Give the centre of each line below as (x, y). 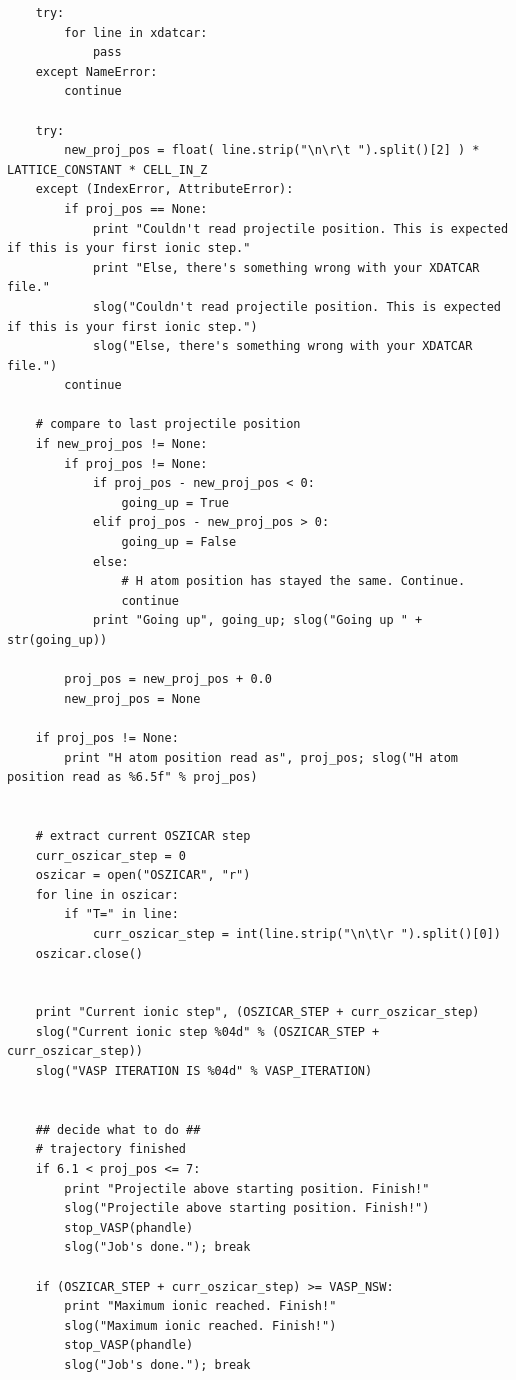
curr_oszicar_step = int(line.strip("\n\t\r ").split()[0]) (296, 933)
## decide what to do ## (118, 1129)
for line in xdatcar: (136, 32)
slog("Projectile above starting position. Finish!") (247, 1208)
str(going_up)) (57, 640)
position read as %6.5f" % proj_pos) (132, 777)
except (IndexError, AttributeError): (164, 189)
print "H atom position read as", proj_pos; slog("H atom (261, 757)
